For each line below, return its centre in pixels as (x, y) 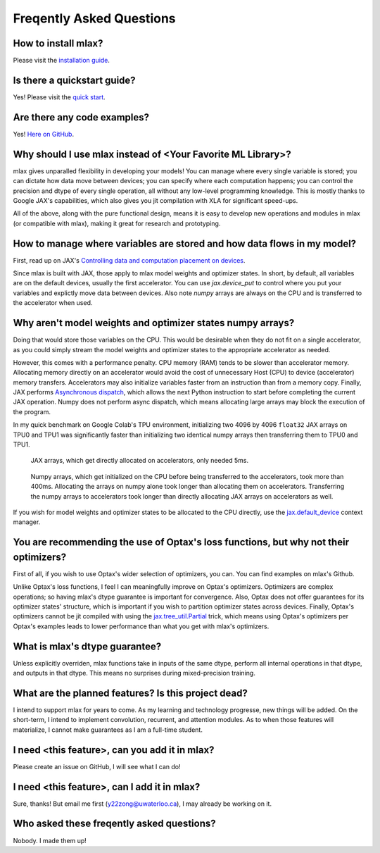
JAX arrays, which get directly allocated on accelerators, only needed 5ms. (140, 461)
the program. (32, 411)
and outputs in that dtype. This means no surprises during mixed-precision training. (134, 673)
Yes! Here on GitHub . (43, 134)
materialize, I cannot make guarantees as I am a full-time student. (108, 730)
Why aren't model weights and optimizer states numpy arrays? (154, 323)
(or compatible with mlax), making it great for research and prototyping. (117, 223)
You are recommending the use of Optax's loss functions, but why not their (181, 542)
